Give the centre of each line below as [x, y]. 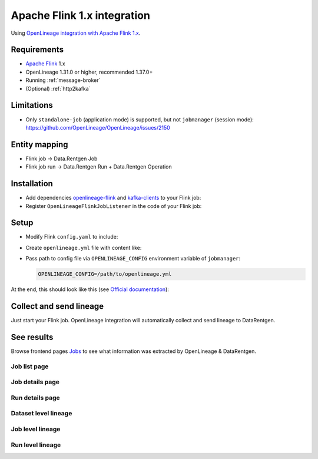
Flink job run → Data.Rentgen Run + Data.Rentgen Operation [99, 167]
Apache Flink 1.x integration [80, 15]
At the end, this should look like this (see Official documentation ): [90, 289]
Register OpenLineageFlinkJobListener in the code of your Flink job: [114, 206]
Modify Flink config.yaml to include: [72, 237]
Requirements [37, 50]
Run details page [35, 398]
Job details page [35, 382]
